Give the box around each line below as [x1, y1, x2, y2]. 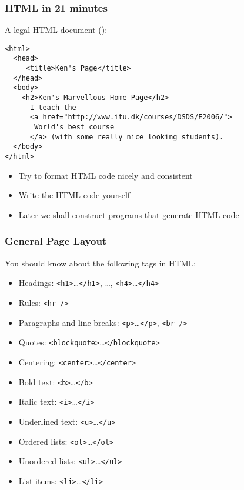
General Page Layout [5, 234, 107, 248]
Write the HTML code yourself [18, 189, 131, 201]
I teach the [29, 103, 76, 112]
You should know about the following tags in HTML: [5, 256, 196, 269]
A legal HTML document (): [5, 24, 108, 36]
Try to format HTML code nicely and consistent [18, 169, 193, 181]
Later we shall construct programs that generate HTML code [18, 208, 239, 221]
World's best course [34, 123, 115, 132]
